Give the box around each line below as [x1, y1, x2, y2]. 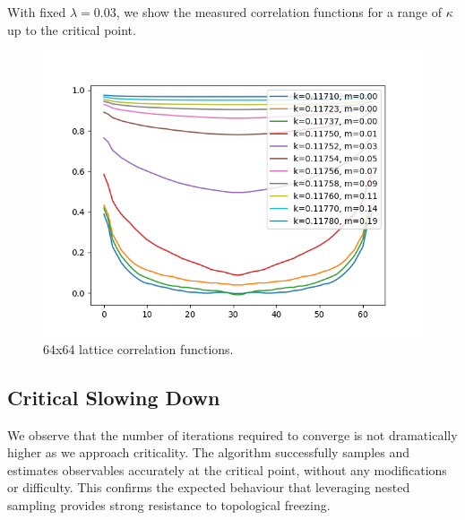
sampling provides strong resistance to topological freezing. [7, 495, 331, 514]
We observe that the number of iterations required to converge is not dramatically [7, 425, 458, 444]
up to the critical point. [7, 20, 136, 39]
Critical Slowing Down [7, 383, 220, 411]
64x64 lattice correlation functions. [43, 339, 234, 358]
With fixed [7, 3, 66, 21]
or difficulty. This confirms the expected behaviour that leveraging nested [7, 478, 410, 497]
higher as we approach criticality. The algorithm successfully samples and [7, 443, 409, 462]
